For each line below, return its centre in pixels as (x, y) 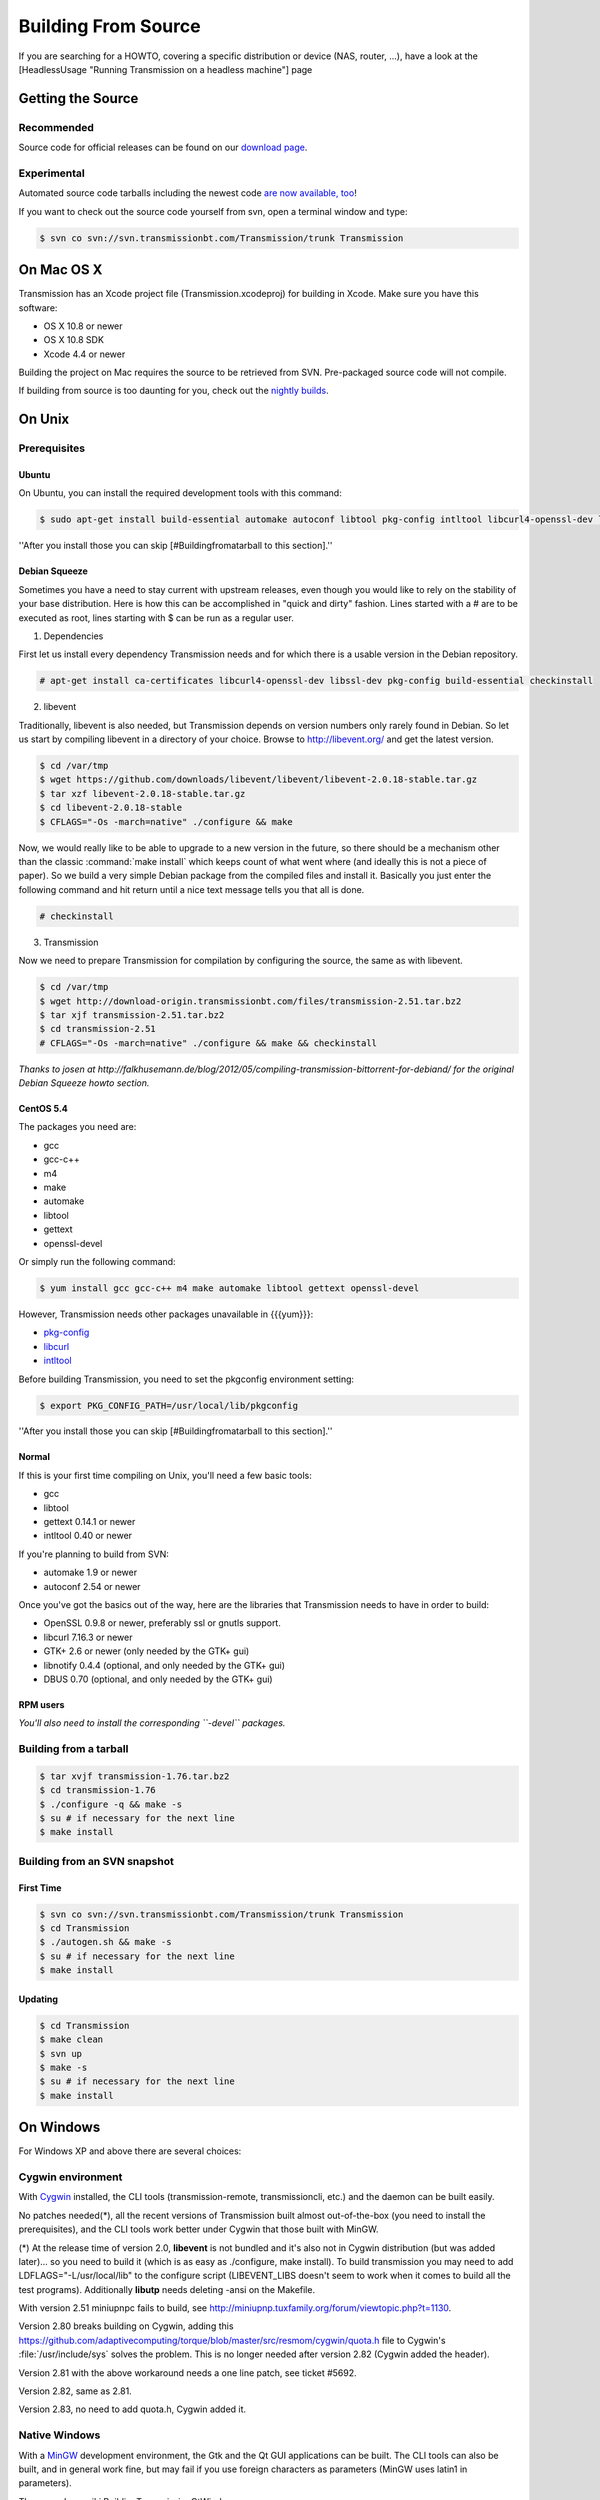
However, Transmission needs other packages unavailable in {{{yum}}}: (166, 1314)
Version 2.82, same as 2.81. (75, 2391)
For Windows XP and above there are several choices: (130, 2151)
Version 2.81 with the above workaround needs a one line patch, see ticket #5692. (187, 2372)
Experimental (51, 173)
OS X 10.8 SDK (74, 340)
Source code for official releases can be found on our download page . (163, 147)
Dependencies (73, 636)
